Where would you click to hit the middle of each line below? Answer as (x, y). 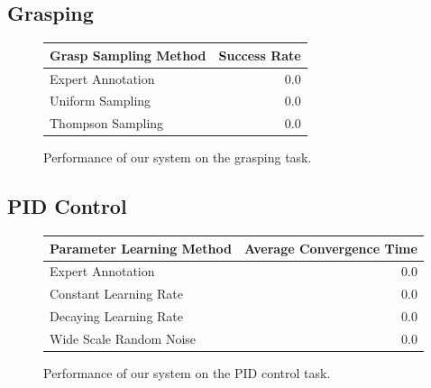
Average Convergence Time (330, 248)
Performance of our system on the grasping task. (178, 157)
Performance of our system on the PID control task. (187, 373)
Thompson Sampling (107, 123)
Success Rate (260, 55)
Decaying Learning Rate (117, 316)
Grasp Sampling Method (128, 55)
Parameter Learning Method (141, 248)
